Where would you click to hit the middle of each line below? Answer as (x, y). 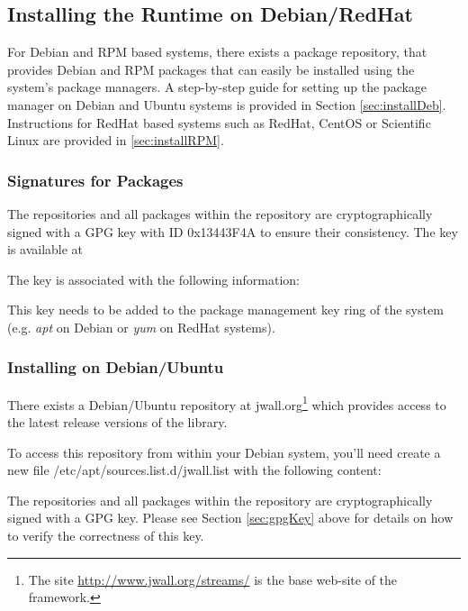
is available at (45, 249)
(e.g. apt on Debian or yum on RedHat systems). (141, 327)
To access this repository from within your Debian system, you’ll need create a (224, 452)
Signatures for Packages (95, 180)
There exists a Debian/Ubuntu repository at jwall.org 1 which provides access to (227, 403)
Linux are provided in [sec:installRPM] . (116, 140)
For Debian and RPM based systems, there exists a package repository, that (217, 52)
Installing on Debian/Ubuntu (116, 367)
